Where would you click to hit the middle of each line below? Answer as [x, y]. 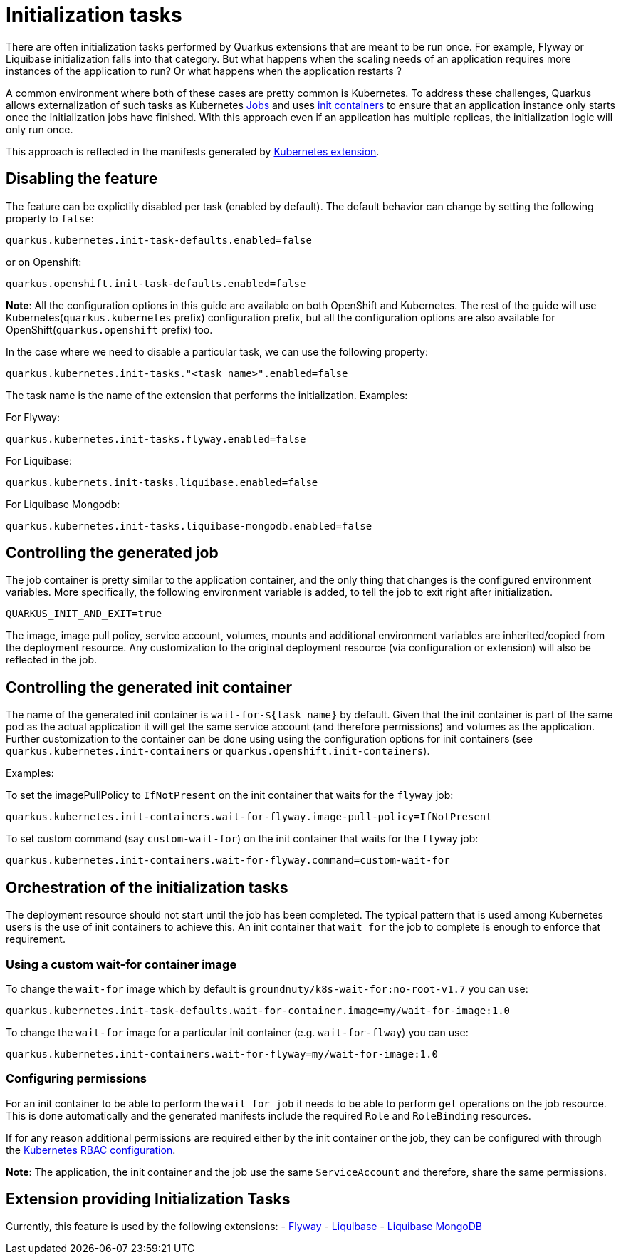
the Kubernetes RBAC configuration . [91, 1150]
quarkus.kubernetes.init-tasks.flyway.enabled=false [156, 439]
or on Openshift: [44, 262]
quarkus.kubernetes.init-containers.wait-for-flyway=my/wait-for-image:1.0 [222, 1054]
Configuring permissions [76, 1079]
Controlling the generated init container [149, 687]
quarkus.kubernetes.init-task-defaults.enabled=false [159, 240]
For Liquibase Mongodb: [63, 504]
